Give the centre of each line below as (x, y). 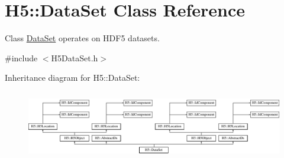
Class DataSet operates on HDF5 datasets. (82, 38)
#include (21, 57)
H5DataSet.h (75, 57)
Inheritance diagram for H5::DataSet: (72, 78)
